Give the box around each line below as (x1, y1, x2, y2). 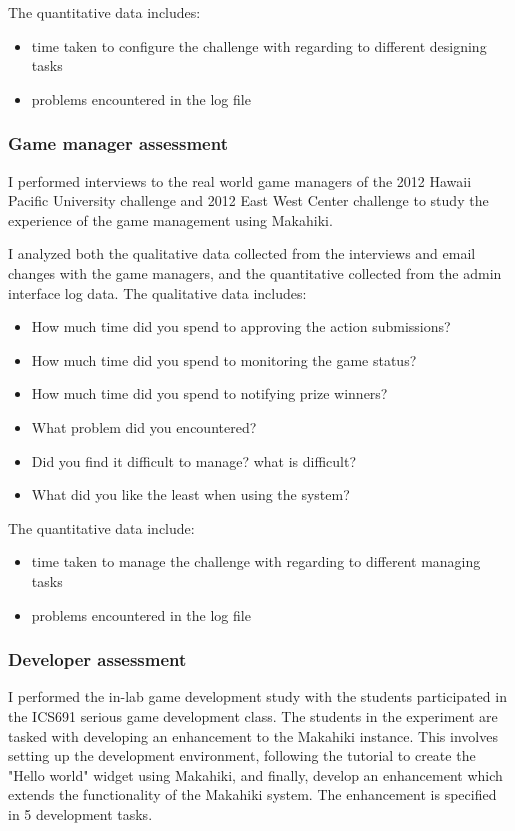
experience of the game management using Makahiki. (8, 209, 333, 230)
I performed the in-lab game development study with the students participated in (8, 686, 507, 707)
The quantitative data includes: (8, 2, 201, 22)
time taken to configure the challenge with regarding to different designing (31, 35, 487, 56)
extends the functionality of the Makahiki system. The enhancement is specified (8, 784, 497, 805)
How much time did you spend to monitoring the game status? (31, 349, 417, 370)
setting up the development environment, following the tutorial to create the (8, 745, 476, 766)
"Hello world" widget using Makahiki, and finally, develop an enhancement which (8, 764, 503, 785)
